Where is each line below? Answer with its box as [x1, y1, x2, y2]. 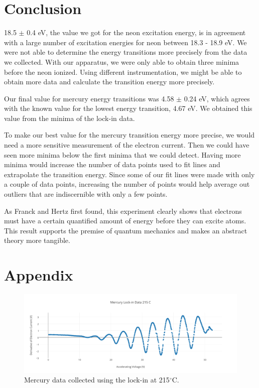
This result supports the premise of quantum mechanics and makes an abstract [4, 225, 247, 235]
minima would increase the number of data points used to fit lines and [4, 159, 220, 170]
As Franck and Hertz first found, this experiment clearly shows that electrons [4, 205, 242, 216]
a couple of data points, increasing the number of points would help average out [4, 179, 250, 189]
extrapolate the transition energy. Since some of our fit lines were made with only [4, 169, 255, 179]
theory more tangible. [4, 235, 70, 245]
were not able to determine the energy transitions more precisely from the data [4, 47, 247, 57]
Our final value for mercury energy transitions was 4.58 [4, 93, 174, 103]
